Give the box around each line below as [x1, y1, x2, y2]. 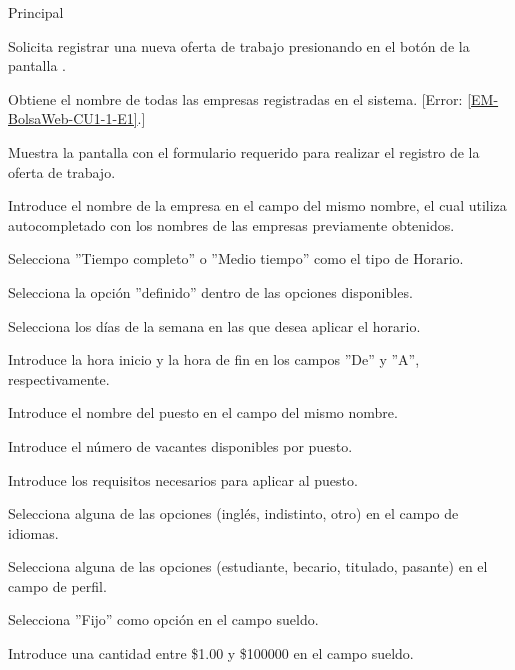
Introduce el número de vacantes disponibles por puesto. [8, 435, 353, 456]
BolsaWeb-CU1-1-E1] [8, 108, 138, 129]
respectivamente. [8, 368, 110, 389]
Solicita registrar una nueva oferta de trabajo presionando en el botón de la [8, 35, 470, 56]
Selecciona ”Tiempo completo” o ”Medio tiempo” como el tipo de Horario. [8, 248, 464, 269]
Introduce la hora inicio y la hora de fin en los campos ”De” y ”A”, [8, 349, 420, 370]
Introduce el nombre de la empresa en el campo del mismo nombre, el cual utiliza [8, 195, 507, 216]
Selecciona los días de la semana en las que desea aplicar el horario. [8, 315, 421, 336]
